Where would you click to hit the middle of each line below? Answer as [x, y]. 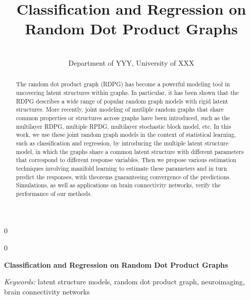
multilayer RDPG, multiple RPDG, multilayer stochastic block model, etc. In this [123, 126]
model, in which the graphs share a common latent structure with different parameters [130, 151]
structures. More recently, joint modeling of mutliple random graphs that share [120, 109]
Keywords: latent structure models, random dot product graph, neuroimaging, [124, 282]
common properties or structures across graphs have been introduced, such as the [123, 117]
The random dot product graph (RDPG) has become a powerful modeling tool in [123, 84]
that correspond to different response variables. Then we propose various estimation [126, 160]
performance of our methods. [54, 193]
